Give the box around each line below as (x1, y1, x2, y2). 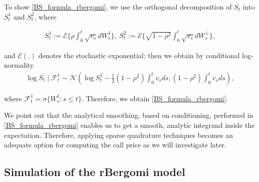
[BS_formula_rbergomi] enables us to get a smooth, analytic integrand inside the (4, 119, 255, 130)
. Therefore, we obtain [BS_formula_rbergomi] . (81, 93, 228, 103)
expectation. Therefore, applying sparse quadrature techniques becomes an (4, 129, 233, 140)
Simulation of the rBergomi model (4, 164, 185, 179)
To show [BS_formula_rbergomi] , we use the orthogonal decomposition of (4, 2, 232, 12)
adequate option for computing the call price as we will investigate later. (4, 139, 226, 150)
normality (4, 60, 34, 70)
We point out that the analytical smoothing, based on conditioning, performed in (4, 110, 253, 120)
